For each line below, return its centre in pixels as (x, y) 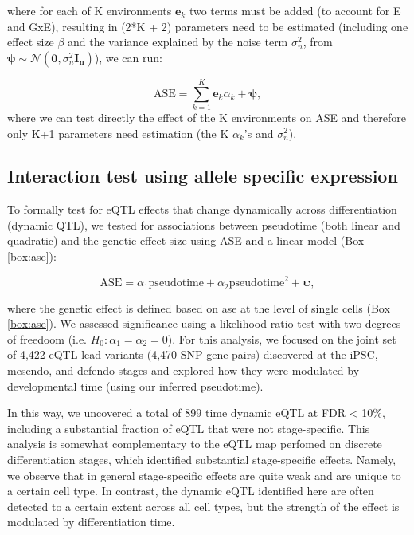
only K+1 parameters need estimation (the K (118, 133)
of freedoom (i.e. (47, 338)
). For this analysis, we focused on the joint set (282, 338)
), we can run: (128, 57)
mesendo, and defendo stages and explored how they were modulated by (184, 370)
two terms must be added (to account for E (295, 10)
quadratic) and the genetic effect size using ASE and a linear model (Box (186, 240)
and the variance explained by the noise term (178, 42)
